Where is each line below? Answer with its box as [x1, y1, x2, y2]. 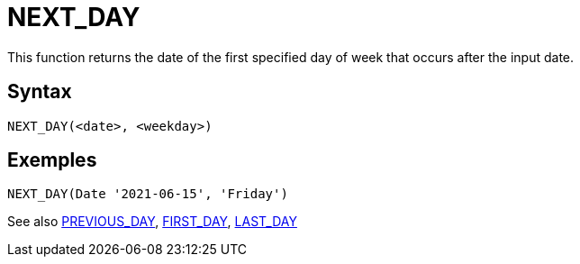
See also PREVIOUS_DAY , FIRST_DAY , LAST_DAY [7, 214, 297, 230]
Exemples [7, 149, 97, 172]
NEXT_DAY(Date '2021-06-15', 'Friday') [7, 187, 288, 202]
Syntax [7, 80, 72, 104]
